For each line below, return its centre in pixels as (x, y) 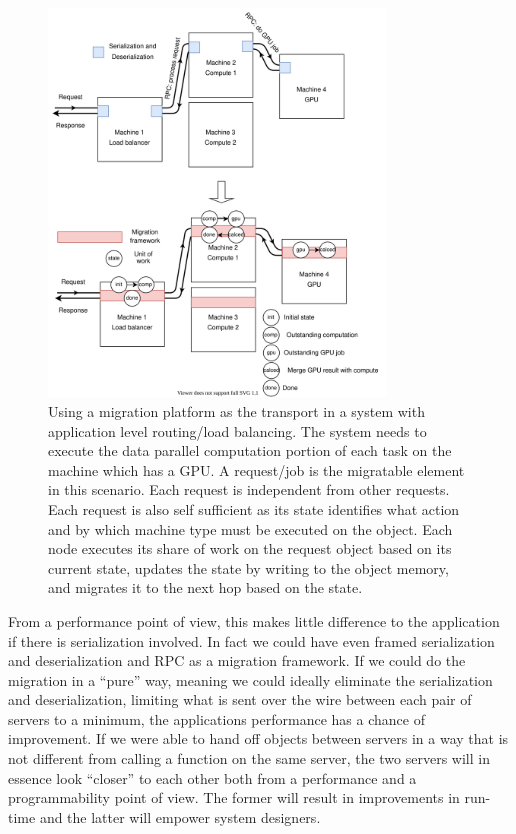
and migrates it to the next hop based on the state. (205, 587)
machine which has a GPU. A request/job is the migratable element (256, 469)
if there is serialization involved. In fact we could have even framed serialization (251, 640)
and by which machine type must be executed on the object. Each (250, 528)
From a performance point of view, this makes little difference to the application (254, 620)
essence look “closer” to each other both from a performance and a (212, 777)
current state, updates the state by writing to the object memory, (248, 567)
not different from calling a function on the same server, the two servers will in (249, 758)
